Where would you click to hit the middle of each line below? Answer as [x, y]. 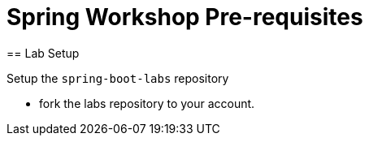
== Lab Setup [43, 53]
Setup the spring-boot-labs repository [118, 78]
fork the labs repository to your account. [147, 103]
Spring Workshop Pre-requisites [185, 17]
